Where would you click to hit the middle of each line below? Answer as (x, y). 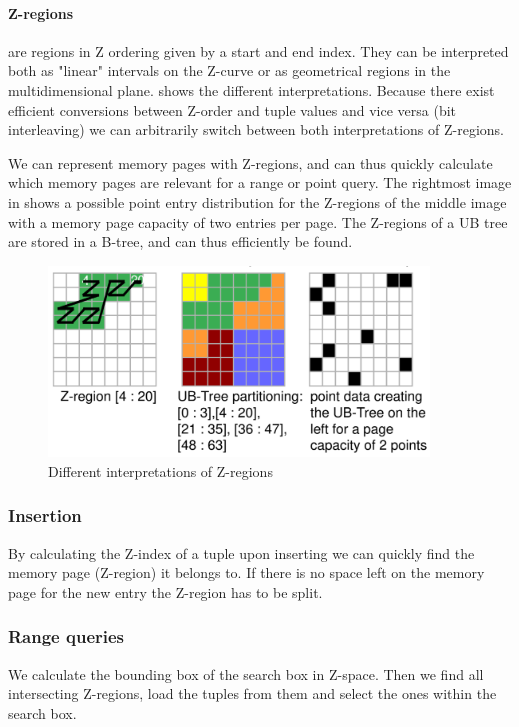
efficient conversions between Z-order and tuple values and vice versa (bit (232, 109)
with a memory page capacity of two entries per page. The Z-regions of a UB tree (258, 221)
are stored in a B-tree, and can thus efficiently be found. (180, 241)
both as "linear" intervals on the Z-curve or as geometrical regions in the (229, 70)
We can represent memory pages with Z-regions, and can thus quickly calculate (250, 162)
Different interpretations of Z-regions (160, 470)
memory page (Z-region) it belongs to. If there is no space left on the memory (246, 572)
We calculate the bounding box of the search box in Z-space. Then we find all (246, 673)
